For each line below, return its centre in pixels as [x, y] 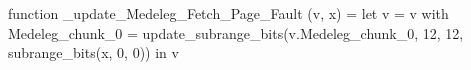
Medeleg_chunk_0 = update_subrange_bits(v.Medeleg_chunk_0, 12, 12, [236, 32]
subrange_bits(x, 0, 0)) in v [93, 52]
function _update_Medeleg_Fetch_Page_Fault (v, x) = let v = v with [228, 13]
